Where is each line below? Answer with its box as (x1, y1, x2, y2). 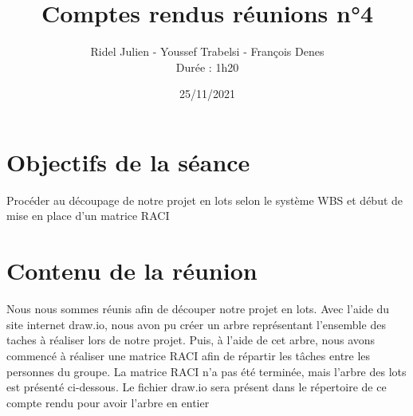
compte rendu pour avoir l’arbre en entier (6, 394, 210, 410)
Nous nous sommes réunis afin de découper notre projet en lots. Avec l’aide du (6, 300, 390, 317)
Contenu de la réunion (6, 254, 258, 287)
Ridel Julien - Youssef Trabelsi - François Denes (90, 43, 324, 60)
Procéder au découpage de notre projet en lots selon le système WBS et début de (6, 191, 403, 208)
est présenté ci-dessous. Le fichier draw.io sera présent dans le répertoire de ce (6, 379, 387, 395)
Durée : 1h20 (175, 58, 239, 75)
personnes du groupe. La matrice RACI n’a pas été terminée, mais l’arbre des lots (6, 363, 407, 379)
